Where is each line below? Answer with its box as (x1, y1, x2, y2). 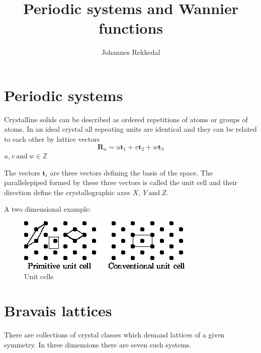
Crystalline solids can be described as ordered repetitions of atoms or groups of (4, 114, 248, 124)
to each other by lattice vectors (4, 134, 100, 144)
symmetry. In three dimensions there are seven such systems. (4, 339, 192, 349)
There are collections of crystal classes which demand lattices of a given (4, 329, 225, 340)
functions (98, 18, 163, 38)
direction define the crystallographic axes (4, 187, 130, 197)
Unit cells (24, 271, 54, 281)
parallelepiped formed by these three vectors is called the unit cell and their (4, 177, 237, 188)
